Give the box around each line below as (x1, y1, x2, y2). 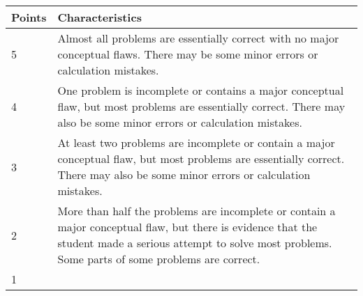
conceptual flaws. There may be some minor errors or (57, 46, 318, 62)
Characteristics (57, 9, 142, 25)
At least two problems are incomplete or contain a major (57, 134, 335, 150)
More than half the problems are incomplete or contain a (57, 203, 336, 219)
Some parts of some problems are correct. (57, 251, 260, 267)
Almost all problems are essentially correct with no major (57, 30, 339, 46)
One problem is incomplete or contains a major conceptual (57, 82, 344, 98)
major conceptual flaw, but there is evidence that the (57, 219, 318, 235)
